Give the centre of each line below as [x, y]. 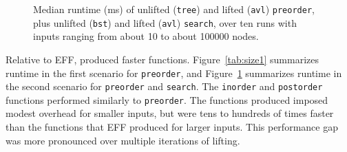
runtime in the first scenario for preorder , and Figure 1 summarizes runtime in [174, 73]
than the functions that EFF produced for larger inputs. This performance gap [172, 127]
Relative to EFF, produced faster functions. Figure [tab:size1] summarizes [162, 59]
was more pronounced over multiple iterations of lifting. [123, 140]
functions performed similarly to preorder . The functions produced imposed [167, 99]
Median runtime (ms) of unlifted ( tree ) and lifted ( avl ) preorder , [174, 9]
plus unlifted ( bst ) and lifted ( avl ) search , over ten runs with [165, 22]
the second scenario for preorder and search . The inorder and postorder [164, 86]
